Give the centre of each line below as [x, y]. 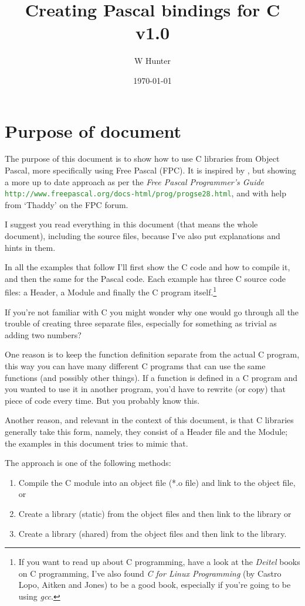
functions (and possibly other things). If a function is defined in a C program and [151, 377]
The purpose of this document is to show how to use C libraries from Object [142, 159]
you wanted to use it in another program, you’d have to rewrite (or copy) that [145, 389]
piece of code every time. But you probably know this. [102, 400]
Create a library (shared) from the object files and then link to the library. [152, 533]
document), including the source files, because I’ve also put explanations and [143, 236]
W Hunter [152, 61]
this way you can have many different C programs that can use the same [135, 366]
